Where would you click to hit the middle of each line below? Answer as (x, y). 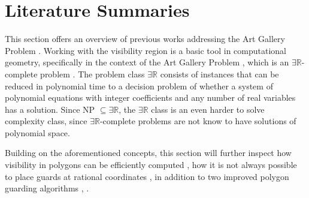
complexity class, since (46, 121)
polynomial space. (37, 132)
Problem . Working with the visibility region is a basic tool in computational (146, 50)
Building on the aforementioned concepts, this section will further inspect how (148, 153)
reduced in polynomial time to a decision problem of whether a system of (139, 85)
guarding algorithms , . (47, 188)
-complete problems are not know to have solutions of (198, 121)
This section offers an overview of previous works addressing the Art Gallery (145, 39)
